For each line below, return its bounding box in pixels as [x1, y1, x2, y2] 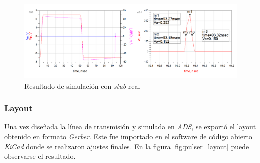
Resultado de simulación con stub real [24, 80, 140, 91]
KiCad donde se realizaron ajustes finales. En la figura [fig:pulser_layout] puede [4, 141, 249, 151]
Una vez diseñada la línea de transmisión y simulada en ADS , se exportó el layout [4, 121, 256, 132]
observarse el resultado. [4, 151, 76, 161]
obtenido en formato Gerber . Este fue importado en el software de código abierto [4, 131, 252, 141]
